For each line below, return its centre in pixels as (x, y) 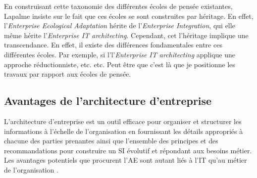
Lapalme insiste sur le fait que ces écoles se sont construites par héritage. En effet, (129, 16)
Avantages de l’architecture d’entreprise (108, 101)
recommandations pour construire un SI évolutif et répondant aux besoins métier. (128, 150)
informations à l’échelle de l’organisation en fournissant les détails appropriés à (124, 131)
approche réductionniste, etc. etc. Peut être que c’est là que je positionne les (120, 64)
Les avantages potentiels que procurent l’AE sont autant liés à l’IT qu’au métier (126, 160)
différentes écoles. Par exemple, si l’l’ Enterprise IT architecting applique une (120, 54)
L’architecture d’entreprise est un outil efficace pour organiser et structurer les (123, 121)
